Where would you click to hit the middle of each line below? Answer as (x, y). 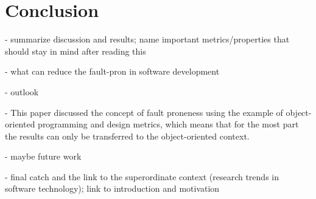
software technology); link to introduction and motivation (112, 188)
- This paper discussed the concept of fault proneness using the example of (144, 112)
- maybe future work (43, 156)
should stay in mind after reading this (75, 51)
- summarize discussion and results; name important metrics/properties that (147, 39)
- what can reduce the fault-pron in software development (112, 71)
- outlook (22, 91)
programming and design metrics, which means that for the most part (168, 124)
